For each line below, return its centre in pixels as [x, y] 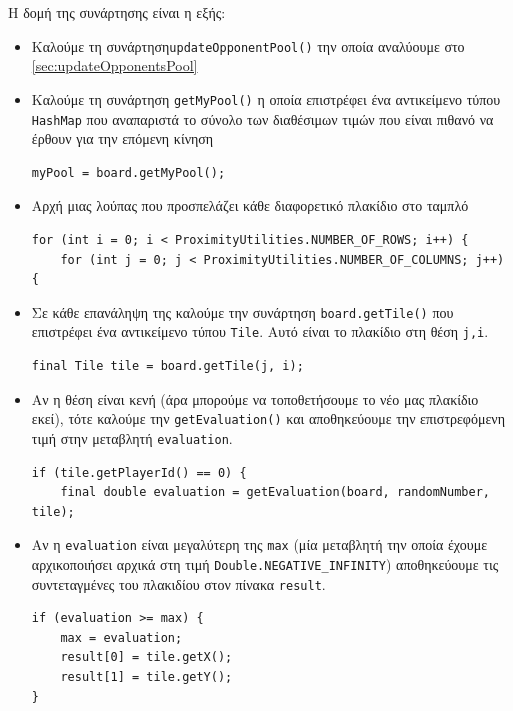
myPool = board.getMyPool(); [128, 172]
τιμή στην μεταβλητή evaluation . [132, 437]
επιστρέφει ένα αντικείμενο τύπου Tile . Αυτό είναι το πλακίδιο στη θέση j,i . [260, 331]
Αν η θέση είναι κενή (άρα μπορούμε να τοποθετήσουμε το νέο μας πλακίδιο [255, 398]
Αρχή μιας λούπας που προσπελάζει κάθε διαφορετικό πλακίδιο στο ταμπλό [250, 205]
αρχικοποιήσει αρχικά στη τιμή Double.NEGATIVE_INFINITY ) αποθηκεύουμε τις [265, 563]
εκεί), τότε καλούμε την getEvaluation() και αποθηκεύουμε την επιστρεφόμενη [268, 418]
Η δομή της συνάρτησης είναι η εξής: [117, 12]
